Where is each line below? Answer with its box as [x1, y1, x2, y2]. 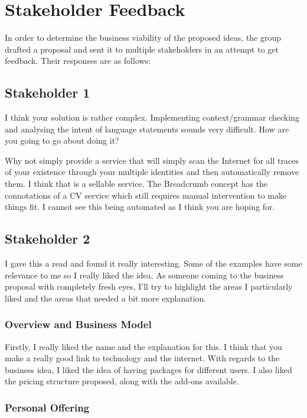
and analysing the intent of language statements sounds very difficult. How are [5, 122, 289, 135]
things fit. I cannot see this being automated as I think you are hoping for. [5, 200, 275, 213]
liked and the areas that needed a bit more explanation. [5, 291, 207, 304]
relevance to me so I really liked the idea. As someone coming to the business [5, 268, 284, 281]
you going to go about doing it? [5, 134, 119, 147]
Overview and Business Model [5, 317, 152, 332]
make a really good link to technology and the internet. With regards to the [5, 352, 280, 364]
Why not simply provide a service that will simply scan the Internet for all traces [5, 154, 299, 166]
